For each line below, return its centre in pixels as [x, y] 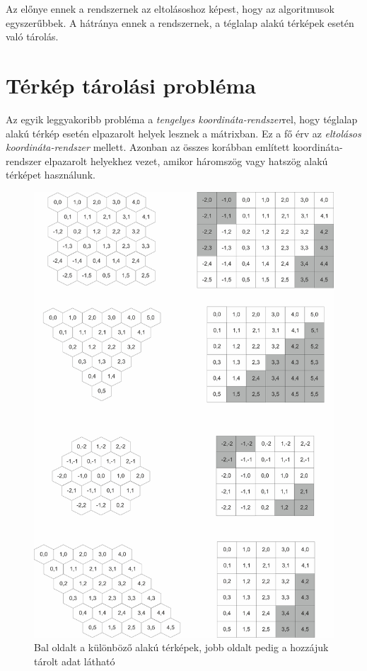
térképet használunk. [51, 175]
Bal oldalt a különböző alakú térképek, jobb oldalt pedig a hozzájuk [181, 647]
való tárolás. [32, 36]
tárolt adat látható [75, 661]
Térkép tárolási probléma [131, 85]
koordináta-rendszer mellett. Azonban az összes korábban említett [148, 147]
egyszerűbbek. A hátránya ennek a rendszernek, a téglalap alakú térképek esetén [180, 22]
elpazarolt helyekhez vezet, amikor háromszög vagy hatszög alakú [186, 160]
